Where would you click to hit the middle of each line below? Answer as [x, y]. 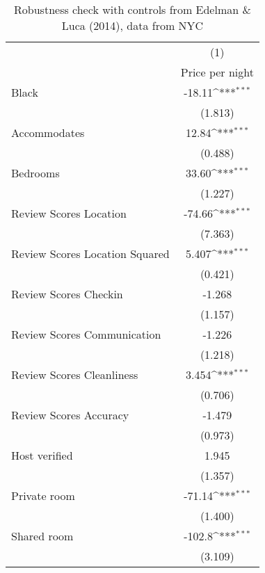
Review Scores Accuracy [70, 415]
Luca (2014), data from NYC [132, 25]
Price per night [217, 72]
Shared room [42, 536]
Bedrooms [35, 173]
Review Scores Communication [86, 334]
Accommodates [48, 132]
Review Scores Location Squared [90, 253]
